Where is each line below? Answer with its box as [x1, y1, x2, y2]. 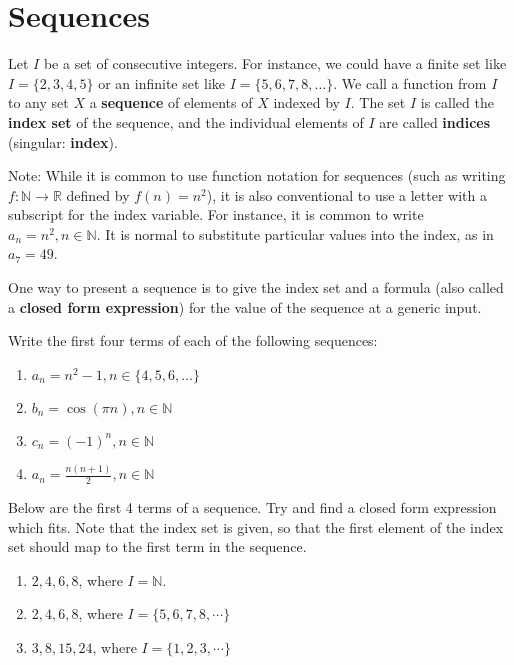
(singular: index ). [8, 131, 118, 152]
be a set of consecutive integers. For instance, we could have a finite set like [43, 53, 507, 74]
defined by [66, 184, 130, 205]
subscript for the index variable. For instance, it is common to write [8, 204, 424, 225]
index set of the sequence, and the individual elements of [8, 111, 364, 132]
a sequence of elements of [89, 92, 253, 113]
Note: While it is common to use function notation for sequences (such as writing [8, 165, 506, 186]
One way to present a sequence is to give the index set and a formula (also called [8, 277, 504, 298]
